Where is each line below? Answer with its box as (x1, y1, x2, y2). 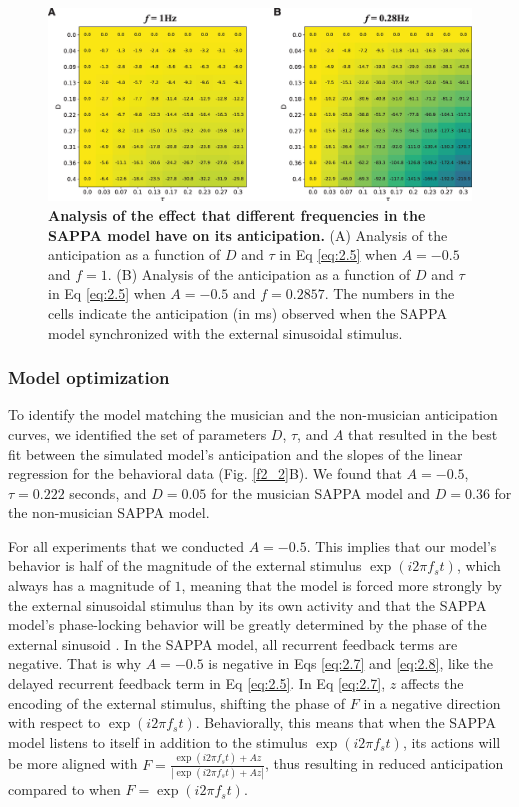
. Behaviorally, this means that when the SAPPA (195, 712, 496, 733)
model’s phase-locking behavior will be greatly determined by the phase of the (8, 614, 487, 635)
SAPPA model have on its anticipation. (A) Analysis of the (48, 224, 448, 245)
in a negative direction (363, 692, 501, 713)
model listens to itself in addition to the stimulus (8, 731, 308, 752)
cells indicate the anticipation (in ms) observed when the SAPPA (48, 302, 447, 323)
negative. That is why (8, 653, 142, 674)
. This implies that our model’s (306, 535, 497, 556)
